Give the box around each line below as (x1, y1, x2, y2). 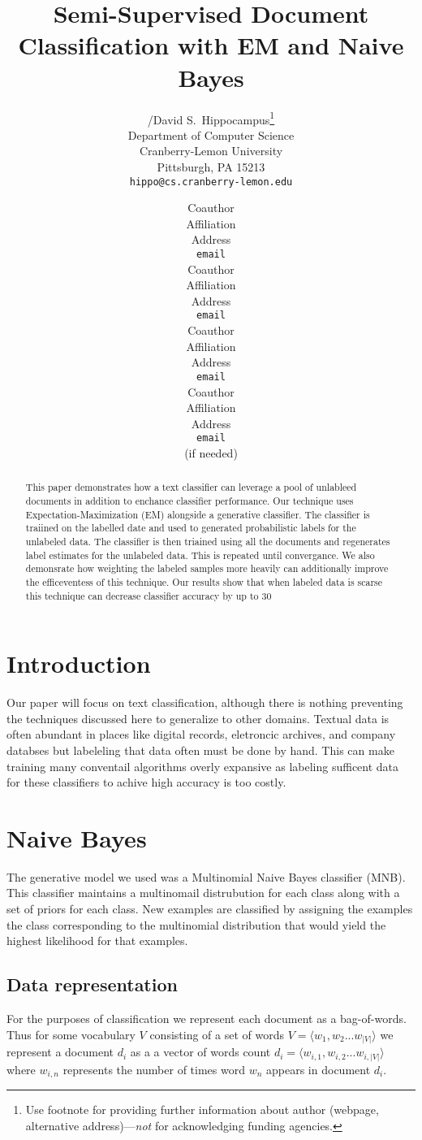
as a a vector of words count (130, 1043, 271, 1060)
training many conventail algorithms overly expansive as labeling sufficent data (6, 757, 399, 774)
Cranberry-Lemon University (139, 142, 283, 159)
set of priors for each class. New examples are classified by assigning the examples (6, 900, 413, 917)
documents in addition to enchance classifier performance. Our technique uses (25, 493, 354, 507)
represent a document (6, 1043, 114, 1060)
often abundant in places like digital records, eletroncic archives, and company (6, 726, 396, 743)
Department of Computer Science (127, 126, 295, 143)
